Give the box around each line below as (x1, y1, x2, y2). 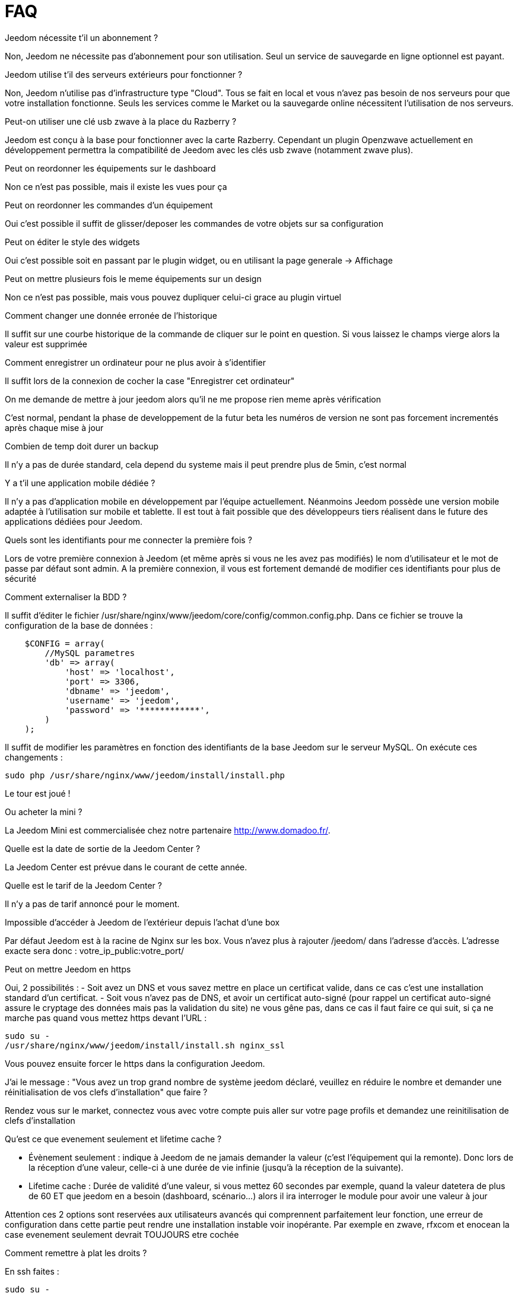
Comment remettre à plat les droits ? (5, 1247, 147, 1258)
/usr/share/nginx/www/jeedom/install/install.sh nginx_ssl (5, 1040, 285, 1050)
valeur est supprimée (5, 338, 87, 349)
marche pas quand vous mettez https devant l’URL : (5, 1012, 207, 1023)
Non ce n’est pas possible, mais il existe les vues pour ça (5, 181, 227, 192)
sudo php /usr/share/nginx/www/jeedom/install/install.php (5, 770, 285, 780)
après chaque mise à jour (5, 422, 104, 433)
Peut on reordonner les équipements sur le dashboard (5, 163, 216, 173)
